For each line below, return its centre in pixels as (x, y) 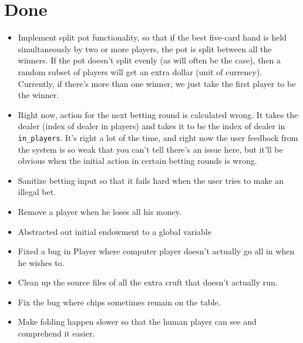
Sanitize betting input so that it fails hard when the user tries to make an (151, 180)
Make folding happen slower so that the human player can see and (137, 322)
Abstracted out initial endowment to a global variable (115, 231)
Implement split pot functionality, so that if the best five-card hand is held (152, 37)
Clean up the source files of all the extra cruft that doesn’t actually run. (148, 282)
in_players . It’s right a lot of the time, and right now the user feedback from (158, 137)
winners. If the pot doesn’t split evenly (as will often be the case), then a (149, 60)
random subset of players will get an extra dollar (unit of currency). (140, 71)
